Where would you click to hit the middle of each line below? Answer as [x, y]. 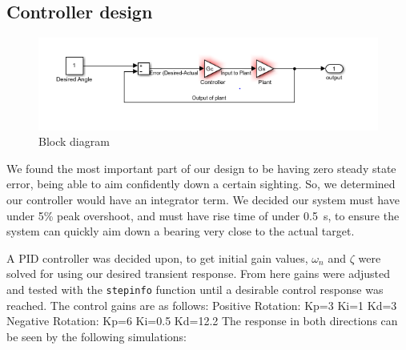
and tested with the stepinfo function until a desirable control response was [195, 289]
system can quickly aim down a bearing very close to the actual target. [181, 231]
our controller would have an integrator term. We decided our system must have [203, 199]
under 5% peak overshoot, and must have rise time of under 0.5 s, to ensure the [203, 215]
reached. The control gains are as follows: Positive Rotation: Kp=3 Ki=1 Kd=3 [202, 305]
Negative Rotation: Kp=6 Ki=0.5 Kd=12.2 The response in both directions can [202, 321]
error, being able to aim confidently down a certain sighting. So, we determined [201, 184]
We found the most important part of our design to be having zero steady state [201, 168]
